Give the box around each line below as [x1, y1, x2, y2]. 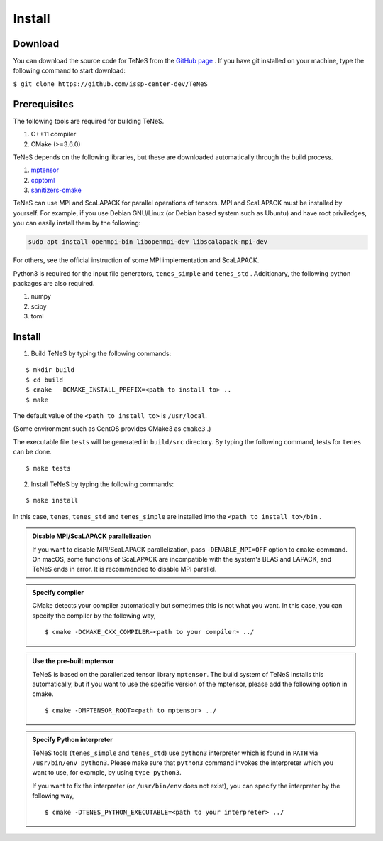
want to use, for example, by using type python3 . [32, 768, 182, 777]
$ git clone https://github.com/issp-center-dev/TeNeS [13, 80, 209, 88]
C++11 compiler [30, 130, 77, 139]
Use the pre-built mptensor [32, 657, 114, 665]
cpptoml [30, 176, 55, 184]
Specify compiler [32, 588, 84, 596]
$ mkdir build [26, 366, 74, 374]
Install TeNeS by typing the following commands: [30, 480, 174, 488]
